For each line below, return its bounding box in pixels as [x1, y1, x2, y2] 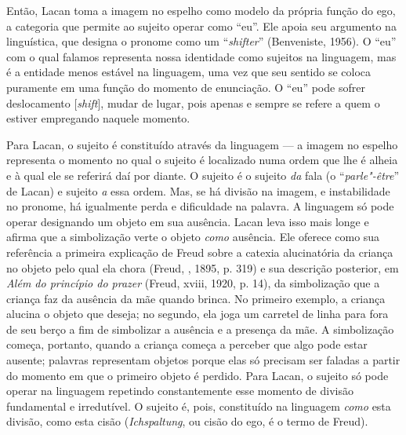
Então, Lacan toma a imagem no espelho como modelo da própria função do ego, [6, 2, 396, 18]
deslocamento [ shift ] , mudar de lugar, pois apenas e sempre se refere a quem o [6, 94, 380, 111]
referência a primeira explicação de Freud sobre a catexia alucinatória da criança [6, 243, 393, 260]
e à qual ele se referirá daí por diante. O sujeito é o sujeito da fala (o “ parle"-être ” [6, 166, 400, 183]
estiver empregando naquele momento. [6, 110, 190, 126]
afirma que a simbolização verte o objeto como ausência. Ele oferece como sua [6, 228, 380, 245]
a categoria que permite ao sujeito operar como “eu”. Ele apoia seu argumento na [6, 17, 397, 34]
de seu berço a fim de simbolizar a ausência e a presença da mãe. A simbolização [6, 320, 394, 337]
